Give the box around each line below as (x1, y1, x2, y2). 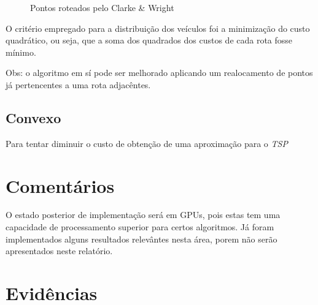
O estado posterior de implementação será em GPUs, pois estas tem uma (6, 208, 281, 221)
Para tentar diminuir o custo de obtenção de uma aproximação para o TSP (6, 137, 288, 149)
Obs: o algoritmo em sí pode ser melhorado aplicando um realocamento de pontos (6, 66, 313, 79)
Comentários (6, 173, 115, 198)
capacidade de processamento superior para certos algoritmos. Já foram (6, 220, 274, 233)
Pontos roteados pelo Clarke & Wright (30, 1, 174, 13)
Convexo (6, 108, 61, 127)
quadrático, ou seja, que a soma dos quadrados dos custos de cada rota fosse (6, 34, 293, 47)
